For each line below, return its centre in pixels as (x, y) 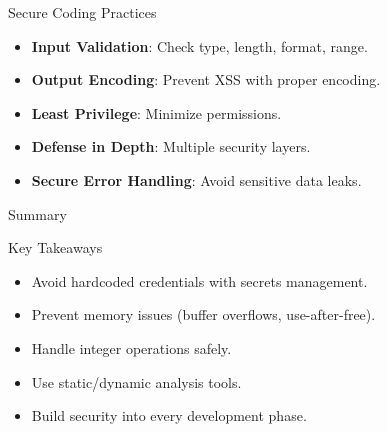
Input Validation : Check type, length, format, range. (199, 45)
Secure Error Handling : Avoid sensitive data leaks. (196, 179)
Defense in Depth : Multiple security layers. (171, 146)
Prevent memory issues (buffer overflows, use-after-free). (203, 314)
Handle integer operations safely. (131, 347)
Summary (37, 213)
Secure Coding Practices (82, 12)
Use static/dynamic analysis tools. (136, 381)
